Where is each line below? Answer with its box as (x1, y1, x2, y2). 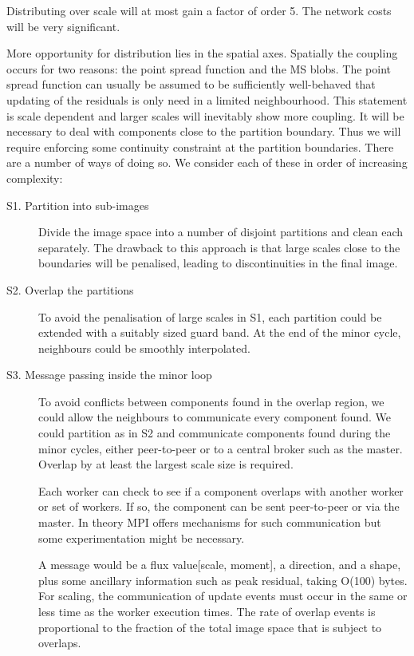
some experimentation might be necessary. (38, 529, 245, 546)
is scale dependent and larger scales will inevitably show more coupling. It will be (6, 107, 404, 124)
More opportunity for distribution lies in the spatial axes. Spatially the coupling (6, 45, 398, 61)
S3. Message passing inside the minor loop (6, 366, 212, 383)
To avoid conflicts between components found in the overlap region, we (38, 393, 384, 409)
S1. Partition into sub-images (6, 196, 149, 213)
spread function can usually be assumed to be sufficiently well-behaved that (6, 76, 376, 93)
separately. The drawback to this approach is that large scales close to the (38, 239, 400, 255)
